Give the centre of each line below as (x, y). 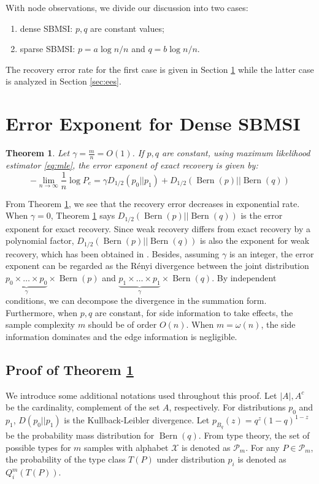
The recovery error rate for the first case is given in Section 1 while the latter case (160, 69)
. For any (263, 447)
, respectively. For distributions (227, 407)
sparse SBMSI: (48, 49)
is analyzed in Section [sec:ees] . (63, 81)
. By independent (244, 277)
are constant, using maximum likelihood (236, 153)
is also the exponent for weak (255, 240)
